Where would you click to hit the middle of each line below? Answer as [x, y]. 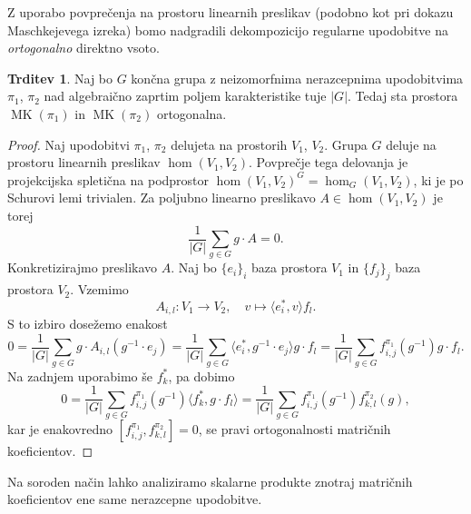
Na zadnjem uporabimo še [80, 376]
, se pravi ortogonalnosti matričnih [294, 429]
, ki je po [438, 179]
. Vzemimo [99, 289]
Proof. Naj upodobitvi [69, 144]
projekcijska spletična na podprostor [108, 179]
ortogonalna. [191, 113]
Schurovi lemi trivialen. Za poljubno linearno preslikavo [162, 198]
